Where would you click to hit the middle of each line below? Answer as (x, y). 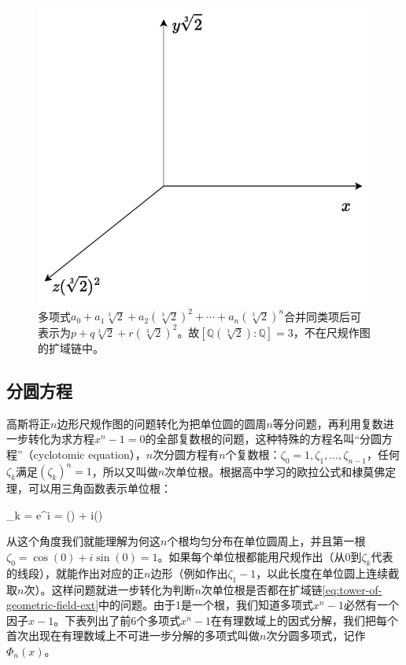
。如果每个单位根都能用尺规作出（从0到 (260, 557)
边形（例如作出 (189, 573)
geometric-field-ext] (53, 605)
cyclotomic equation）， (90, 454)
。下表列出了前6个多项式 (117, 620)
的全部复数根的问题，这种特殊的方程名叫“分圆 (264, 439)
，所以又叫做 (125, 471)
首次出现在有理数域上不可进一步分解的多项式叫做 (133, 635)
